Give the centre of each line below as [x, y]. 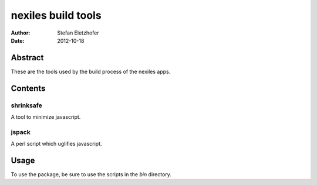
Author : [21, 33]
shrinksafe [26, 105]
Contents [28, 88]
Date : [18, 40]
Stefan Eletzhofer [78, 33]
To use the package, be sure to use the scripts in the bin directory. [91, 174]
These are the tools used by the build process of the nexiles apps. [91, 71]
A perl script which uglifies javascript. [56, 144]
